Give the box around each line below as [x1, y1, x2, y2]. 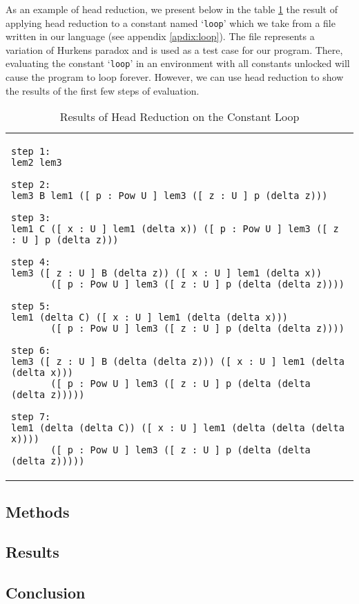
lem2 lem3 [11, 157, 62, 169]
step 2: [11, 179, 51, 191]
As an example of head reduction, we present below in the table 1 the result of [6, 2, 338, 16]
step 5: [11, 301, 51, 312]
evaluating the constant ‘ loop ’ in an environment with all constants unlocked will [6, 56, 350, 70]
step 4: [11, 256, 51, 268]
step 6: [11, 345, 51, 357]
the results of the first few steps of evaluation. [6, 83, 200, 97]
